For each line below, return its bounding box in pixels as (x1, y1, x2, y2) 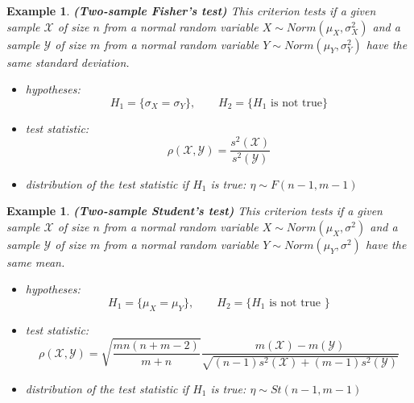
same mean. (6, 253, 65, 270)
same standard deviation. (6, 53, 130, 70)
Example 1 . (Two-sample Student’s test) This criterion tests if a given (6, 202, 383, 219)
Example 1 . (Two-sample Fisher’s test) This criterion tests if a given (6, 2, 376, 19)
